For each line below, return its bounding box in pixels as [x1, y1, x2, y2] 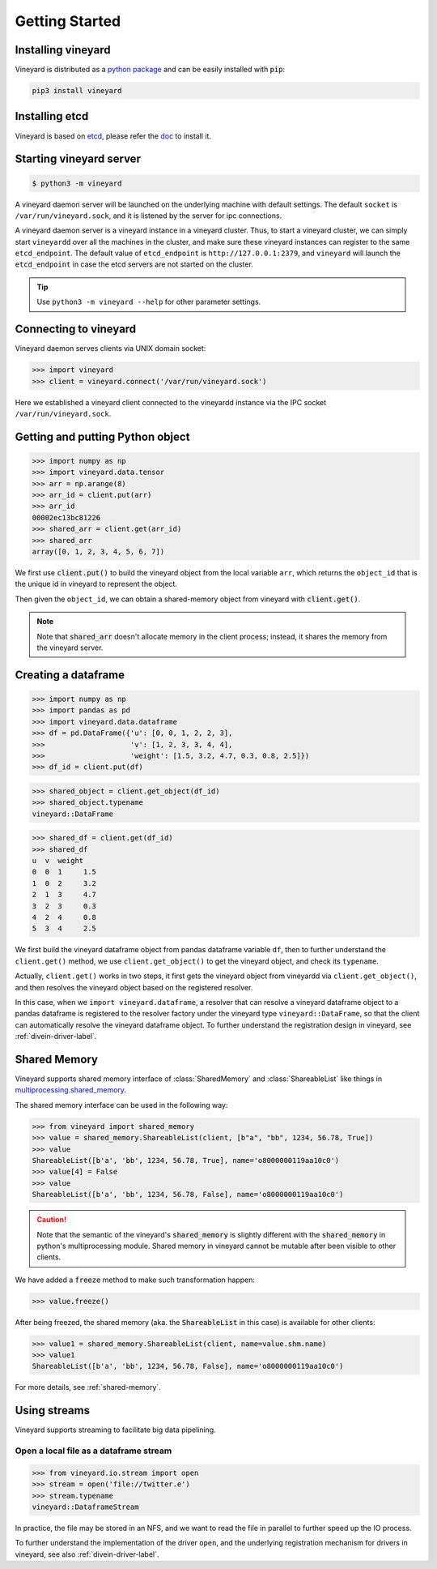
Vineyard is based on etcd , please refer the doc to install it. [15, 130, 212, 141]
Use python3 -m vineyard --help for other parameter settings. [36, 297, 261, 307]
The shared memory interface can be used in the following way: [15, 1100, 228, 1109]
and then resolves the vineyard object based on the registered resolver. [15, 982, 253, 992]
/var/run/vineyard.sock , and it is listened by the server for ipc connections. [15, 211, 282, 220]
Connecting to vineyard [15, 323, 137, 336]
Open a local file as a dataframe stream [15, 1445, 172, 1456]
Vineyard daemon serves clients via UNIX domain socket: [15, 344, 206, 353]
